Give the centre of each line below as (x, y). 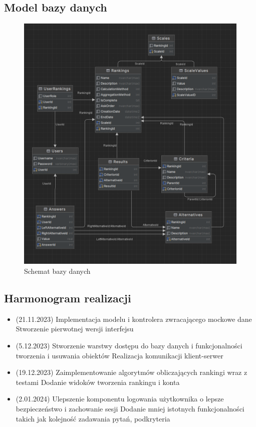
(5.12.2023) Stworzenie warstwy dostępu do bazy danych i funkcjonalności (129, 346)
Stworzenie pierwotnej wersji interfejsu (75, 329)
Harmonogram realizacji (68, 298)
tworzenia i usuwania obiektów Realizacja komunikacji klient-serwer (119, 355)
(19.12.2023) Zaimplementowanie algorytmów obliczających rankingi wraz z (132, 372)
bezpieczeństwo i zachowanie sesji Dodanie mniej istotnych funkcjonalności (130, 409)
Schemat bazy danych (57, 271)
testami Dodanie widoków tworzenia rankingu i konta (98, 382)
